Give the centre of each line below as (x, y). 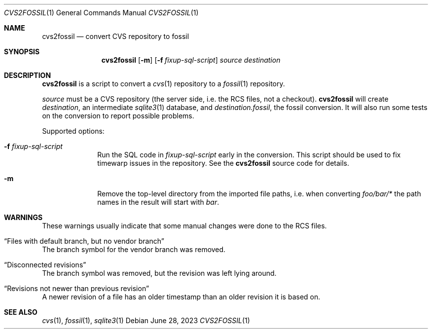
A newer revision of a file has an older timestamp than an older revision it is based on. (181, 297)
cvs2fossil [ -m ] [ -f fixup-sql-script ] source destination (191, 60)
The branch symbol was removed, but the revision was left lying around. (159, 273)
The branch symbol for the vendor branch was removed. (134, 249)
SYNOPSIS (22, 52)
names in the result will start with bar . (158, 202)
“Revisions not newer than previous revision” (77, 288)
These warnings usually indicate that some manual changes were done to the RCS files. (184, 226)
